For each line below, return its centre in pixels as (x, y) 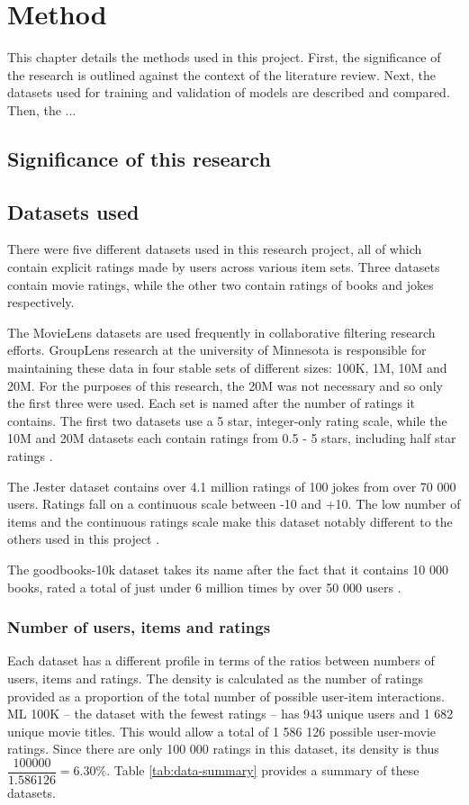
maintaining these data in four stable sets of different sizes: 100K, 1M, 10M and (227, 368)
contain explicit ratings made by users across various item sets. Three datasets (224, 267)
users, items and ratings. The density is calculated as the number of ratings (215, 678)
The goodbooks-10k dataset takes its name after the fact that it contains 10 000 (228, 569)
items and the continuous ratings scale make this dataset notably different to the (230, 521)
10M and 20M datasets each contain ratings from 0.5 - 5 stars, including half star (232, 438)
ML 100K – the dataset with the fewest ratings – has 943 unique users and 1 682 (230, 714)
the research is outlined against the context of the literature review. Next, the (222, 74)
